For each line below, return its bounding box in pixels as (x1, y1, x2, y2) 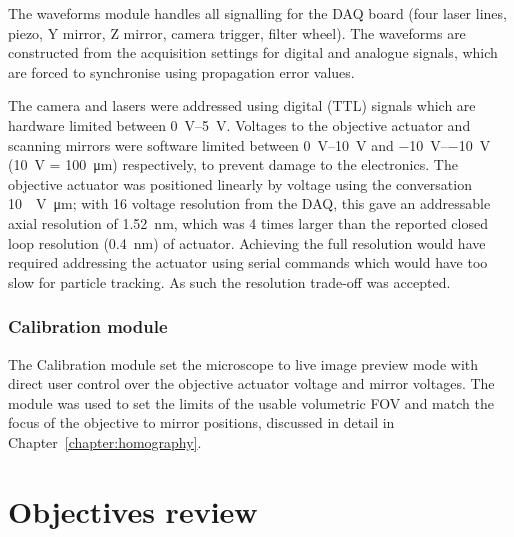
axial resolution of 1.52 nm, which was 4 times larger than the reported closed (8, 212, 488, 233)
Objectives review (8, 490, 258, 531)
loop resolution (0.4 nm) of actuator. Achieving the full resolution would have (8, 232, 486, 253)
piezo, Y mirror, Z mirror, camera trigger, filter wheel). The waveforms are (8, 22, 466, 43)
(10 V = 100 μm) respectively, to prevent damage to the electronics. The (8, 154, 458, 175)
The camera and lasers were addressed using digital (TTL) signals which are (8, 95, 476, 116)
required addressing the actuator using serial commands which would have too (8, 252, 488, 273)
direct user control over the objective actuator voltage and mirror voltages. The (8, 373, 495, 394)
